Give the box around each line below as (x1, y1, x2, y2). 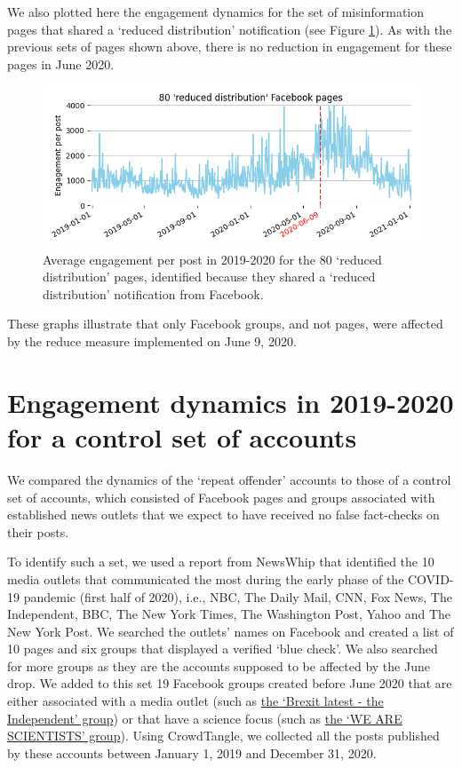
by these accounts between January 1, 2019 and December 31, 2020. (7, 743, 377, 762)
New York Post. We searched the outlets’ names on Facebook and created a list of (7, 622, 454, 640)
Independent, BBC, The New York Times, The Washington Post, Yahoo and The (7, 605, 451, 623)
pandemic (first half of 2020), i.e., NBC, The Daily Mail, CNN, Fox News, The (23, 587, 452, 606)
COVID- (408, 569, 454, 588)
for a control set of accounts (7, 419, 357, 455)
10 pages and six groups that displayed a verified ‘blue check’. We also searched (7, 639, 438, 658)
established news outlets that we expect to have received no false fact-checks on (7, 505, 440, 524)
